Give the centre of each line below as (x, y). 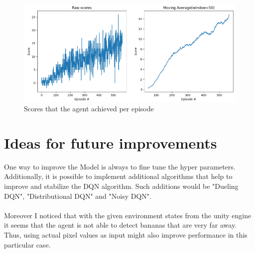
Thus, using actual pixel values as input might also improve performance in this (126, 235)
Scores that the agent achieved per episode (89, 109)
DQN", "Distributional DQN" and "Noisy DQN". (78, 196)
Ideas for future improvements (111, 142)
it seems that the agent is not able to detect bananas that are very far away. (121, 225)
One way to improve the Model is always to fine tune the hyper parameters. (120, 166)
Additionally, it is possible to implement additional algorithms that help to (118, 176)
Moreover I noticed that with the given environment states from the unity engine (128, 215)
